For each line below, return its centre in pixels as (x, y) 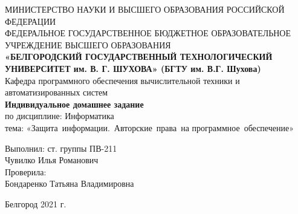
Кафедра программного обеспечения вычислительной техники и (122, 80)
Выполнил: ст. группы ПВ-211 (61, 148)
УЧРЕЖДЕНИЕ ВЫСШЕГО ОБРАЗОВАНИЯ (88, 44)
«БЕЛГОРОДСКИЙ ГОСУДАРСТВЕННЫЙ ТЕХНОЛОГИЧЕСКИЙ (139, 57)
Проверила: (26, 171)
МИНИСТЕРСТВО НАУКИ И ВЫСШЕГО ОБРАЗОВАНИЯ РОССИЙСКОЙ (145, 9)
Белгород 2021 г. (36, 203)
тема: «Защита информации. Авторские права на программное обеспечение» (149, 127)
